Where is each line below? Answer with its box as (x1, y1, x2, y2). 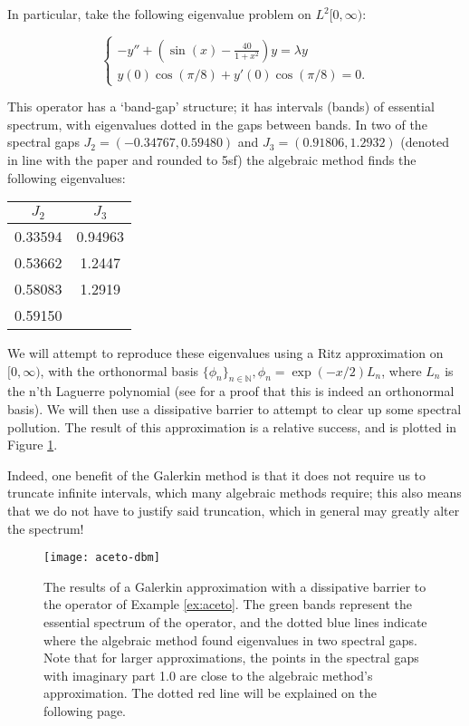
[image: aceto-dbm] (43, 551, 160, 565)
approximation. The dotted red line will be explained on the (43, 683, 378, 702)
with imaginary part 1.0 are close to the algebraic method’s (43, 665, 373, 684)
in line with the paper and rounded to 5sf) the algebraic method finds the (7, 150, 416, 169)
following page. (43, 702, 127, 721)
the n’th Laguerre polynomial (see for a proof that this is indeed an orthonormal (7, 382, 455, 401)
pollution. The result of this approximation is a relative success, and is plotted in (7, 417, 457, 436)
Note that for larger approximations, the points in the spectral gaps (43, 648, 419, 667)
